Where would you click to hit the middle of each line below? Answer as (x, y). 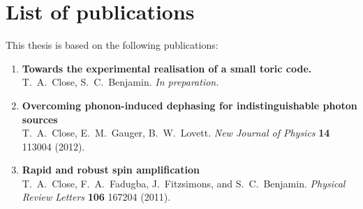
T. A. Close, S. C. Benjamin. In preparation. (120, 82)
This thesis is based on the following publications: (112, 45)
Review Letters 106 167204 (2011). (96, 197)
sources (40, 119)
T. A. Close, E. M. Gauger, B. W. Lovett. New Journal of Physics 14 (176, 133)
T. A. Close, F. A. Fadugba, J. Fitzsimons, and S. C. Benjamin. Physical (184, 183)
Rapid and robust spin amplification (111, 170)
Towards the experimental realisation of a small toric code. (167, 68)
